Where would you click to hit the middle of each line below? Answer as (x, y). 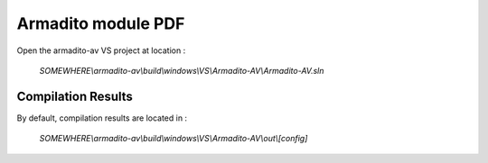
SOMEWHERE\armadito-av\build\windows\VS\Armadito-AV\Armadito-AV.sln (182, 70)
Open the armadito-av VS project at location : (101, 50)
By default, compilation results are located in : (102, 118)
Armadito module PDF (101, 23)
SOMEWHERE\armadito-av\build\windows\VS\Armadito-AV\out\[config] (174, 139)
